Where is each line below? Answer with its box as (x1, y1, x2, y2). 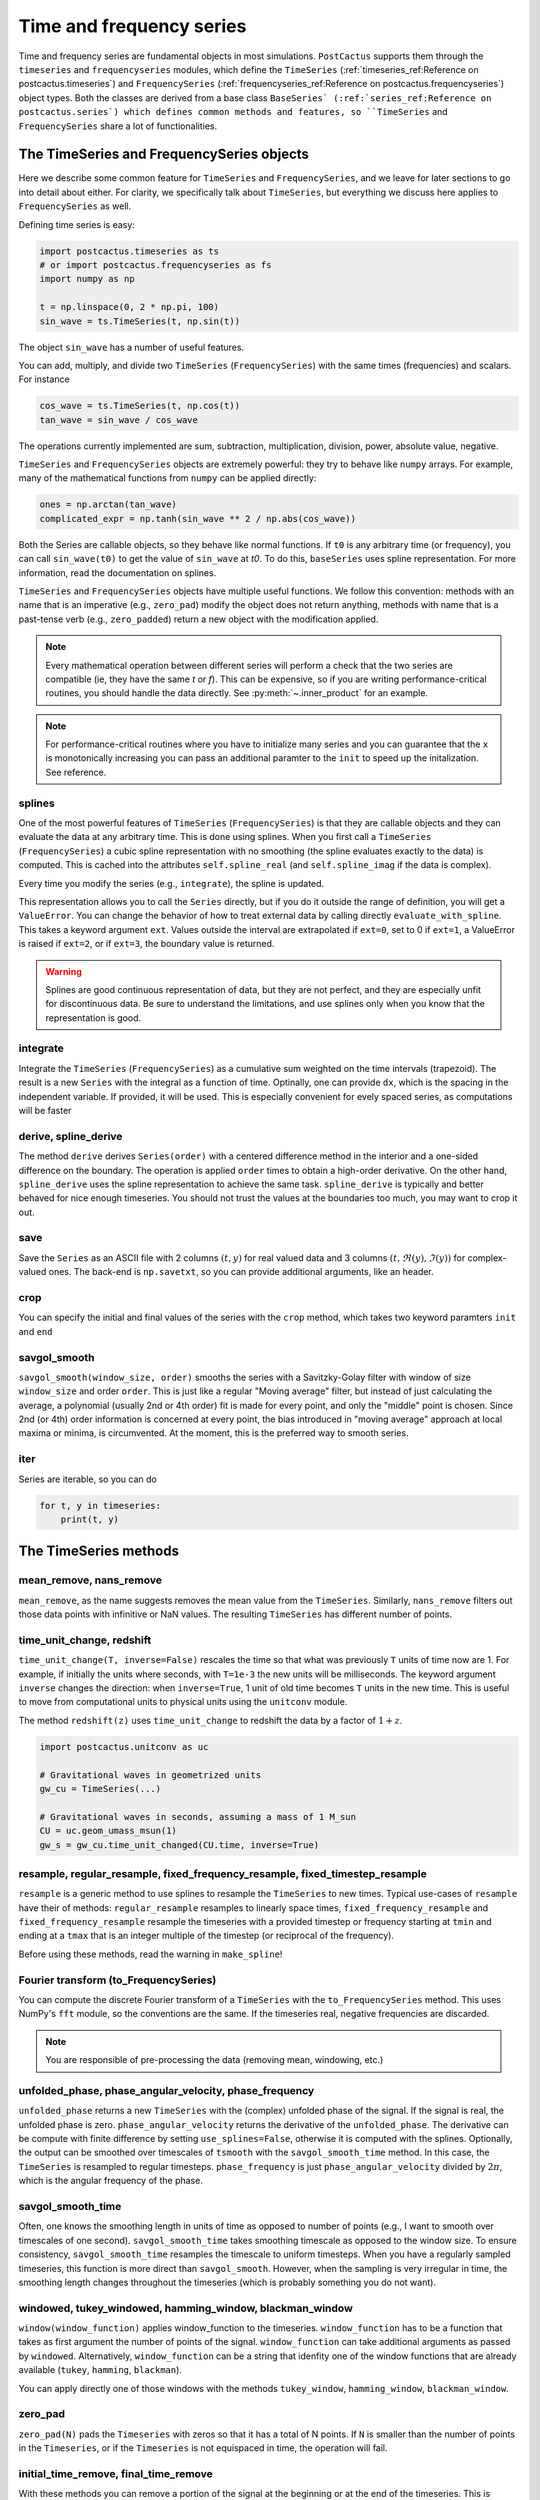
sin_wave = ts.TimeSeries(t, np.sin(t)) (39, 315, 240, 327)
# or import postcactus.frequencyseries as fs (39, 259, 272, 270)
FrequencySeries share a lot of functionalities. (18, 120, 218, 132)
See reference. (45, 766, 107, 778)
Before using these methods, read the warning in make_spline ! (18, 1948, 283, 1960)
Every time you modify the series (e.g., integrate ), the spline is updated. (18, 877, 325, 889)
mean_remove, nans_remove (18, 1573, 162, 1587)
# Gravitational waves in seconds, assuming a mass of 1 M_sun (39, 1811, 357, 1822)
